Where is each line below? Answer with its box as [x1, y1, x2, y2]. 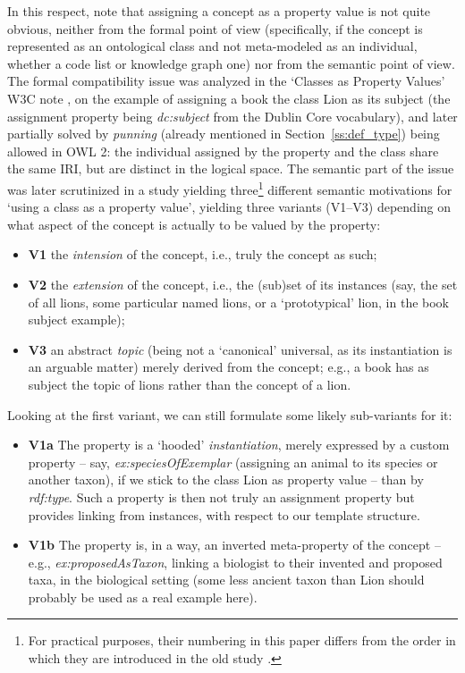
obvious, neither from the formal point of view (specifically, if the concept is [7, 19, 423, 38]
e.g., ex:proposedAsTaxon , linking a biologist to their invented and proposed [28, 552, 443, 571]
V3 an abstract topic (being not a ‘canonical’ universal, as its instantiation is [28, 340, 452, 358]
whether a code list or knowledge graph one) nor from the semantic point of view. [7, 54, 455, 72]
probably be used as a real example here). [28, 587, 258, 606]
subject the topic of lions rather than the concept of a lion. [28, 374, 351, 393]
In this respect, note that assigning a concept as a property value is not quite [7, 2, 431, 20]
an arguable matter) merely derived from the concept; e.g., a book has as [28, 358, 429, 376]
